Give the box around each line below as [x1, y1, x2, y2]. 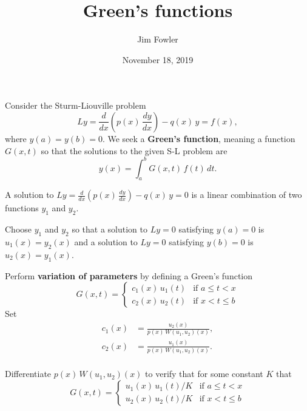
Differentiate [5, 367, 52, 380]
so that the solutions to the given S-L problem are [41, 144, 228, 157]
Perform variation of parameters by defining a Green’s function [5, 269, 253, 282]
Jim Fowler [137, 33, 178, 46]
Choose [5, 223, 32, 236]
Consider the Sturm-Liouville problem [5, 99, 146, 112]
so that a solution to [72, 223, 147, 236]
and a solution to [74, 235, 138, 248]
